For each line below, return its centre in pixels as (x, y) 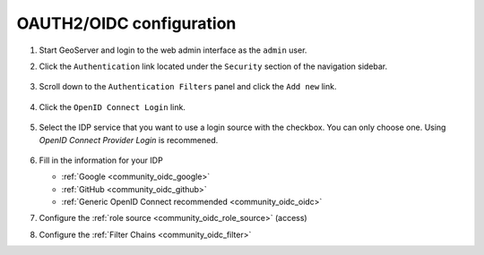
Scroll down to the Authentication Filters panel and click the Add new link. (188, 87)
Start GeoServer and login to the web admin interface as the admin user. (173, 50)
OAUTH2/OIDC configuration (126, 23)
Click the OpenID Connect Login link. (112, 106)
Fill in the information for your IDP (101, 160)
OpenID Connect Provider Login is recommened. (129, 140)
